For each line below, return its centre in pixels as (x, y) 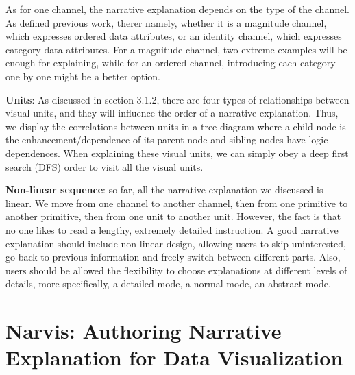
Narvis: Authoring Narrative (144, 331)
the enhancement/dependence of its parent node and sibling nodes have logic (167, 140)
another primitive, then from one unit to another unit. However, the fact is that (173, 216)
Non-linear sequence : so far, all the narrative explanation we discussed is (164, 190)
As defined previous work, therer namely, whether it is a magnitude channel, (166, 22)
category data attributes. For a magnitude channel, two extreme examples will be (176, 49)
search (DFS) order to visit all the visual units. (105, 166)
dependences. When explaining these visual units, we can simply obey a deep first (177, 153)
